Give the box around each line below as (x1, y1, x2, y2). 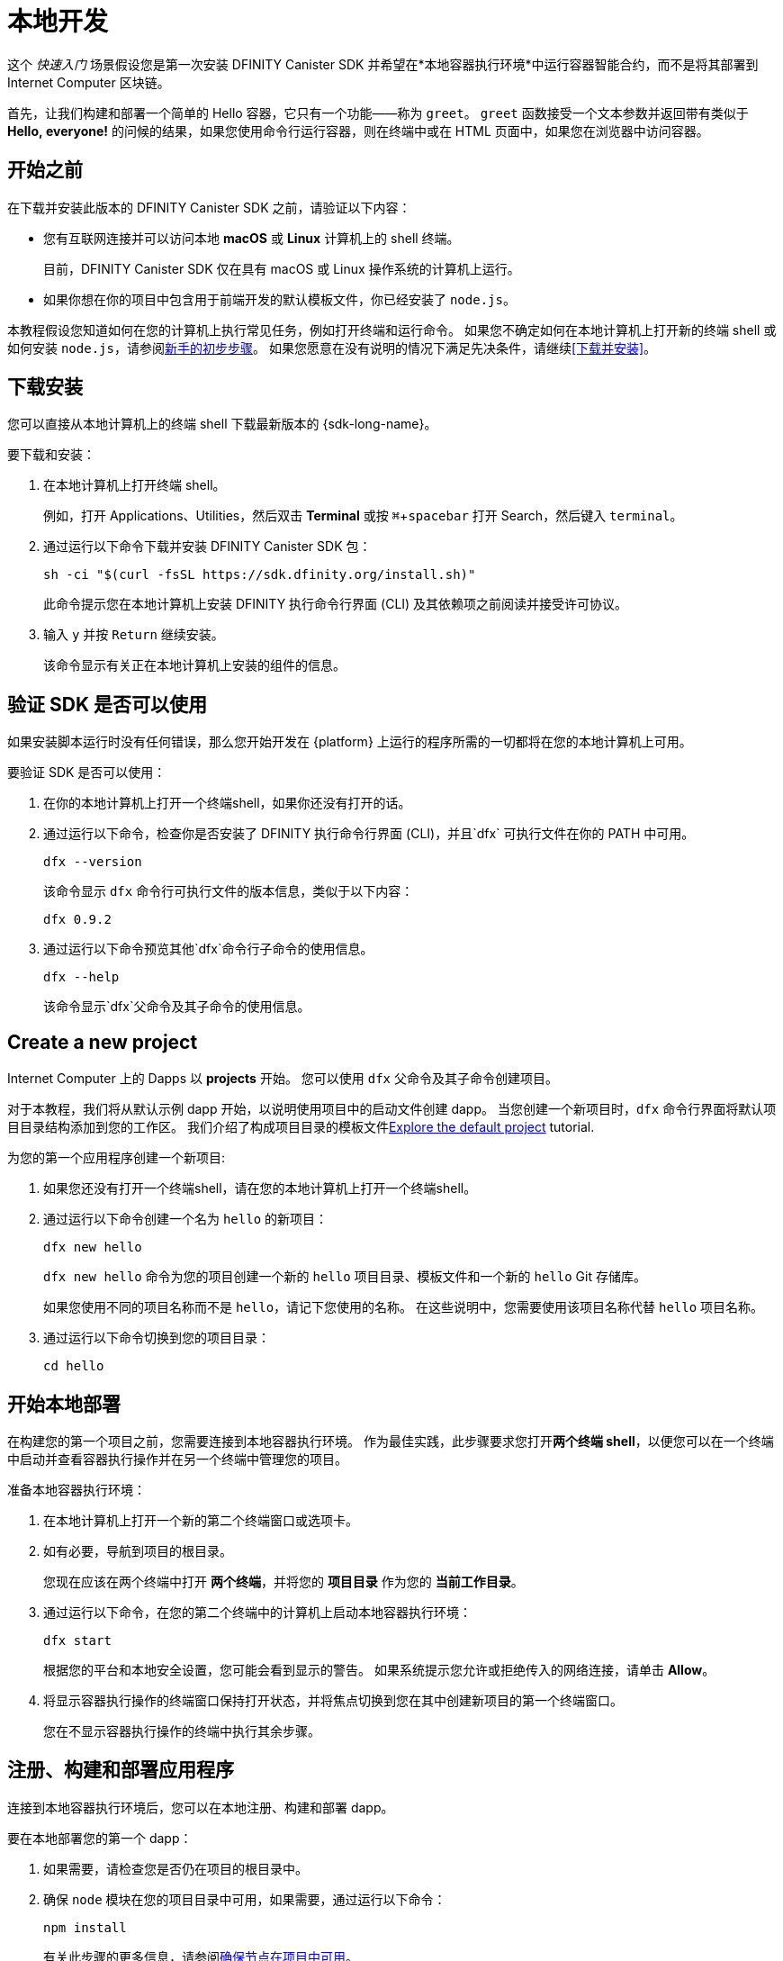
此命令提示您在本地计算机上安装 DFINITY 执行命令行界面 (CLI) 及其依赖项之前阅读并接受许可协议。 (43, 596, 628, 612)
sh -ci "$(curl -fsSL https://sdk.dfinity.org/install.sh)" (43, 567, 476, 583)
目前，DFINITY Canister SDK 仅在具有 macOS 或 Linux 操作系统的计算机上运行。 (43, 260, 520, 276)
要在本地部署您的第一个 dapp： (7, 1830, 193, 1846)
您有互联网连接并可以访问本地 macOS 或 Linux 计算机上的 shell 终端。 (43, 230, 460, 246)
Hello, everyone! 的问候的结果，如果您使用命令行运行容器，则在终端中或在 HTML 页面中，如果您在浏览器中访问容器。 (7, 122, 709, 139)
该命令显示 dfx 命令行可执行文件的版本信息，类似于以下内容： (43, 883, 414, 899)
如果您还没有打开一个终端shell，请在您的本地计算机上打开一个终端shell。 (43, 1180, 477, 1197)
